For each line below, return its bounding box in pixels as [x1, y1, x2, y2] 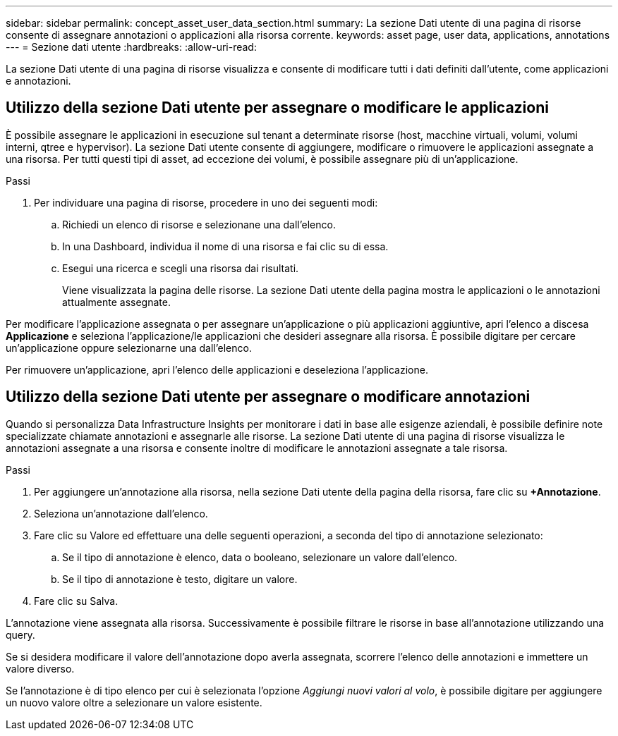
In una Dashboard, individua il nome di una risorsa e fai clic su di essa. [62, 240, 389, 252]
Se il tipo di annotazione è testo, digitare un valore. [62, 572, 298, 585]
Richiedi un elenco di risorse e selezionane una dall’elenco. [62, 218, 336, 231]
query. [6, 628, 35, 641]
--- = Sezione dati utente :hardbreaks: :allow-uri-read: [6, 41, 257, 53]
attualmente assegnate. [62, 295, 171, 308]
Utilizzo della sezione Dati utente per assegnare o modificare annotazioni [6, 388, 531, 406]
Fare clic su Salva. [34, 594, 119, 607]
